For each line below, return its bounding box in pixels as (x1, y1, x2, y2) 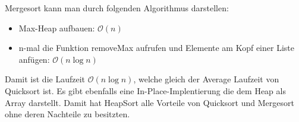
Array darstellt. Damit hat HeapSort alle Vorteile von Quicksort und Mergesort (5, 96, 294, 108)
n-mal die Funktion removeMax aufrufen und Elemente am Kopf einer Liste (18, 41, 294, 54)
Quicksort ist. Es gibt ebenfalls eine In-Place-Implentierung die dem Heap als (5, 84, 286, 97)
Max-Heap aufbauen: (18, 21, 95, 34)
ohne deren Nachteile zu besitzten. (5, 108, 130, 120)
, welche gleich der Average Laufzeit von (133, 73, 279, 85)
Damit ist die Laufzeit (5, 73, 86, 85)
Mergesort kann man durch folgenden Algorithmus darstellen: (5, 2, 229, 14)
